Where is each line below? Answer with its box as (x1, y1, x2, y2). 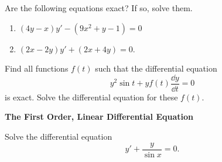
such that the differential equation (95, 62, 217, 75)
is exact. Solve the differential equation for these (5, 90, 178, 103)
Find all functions (5, 62, 69, 75)
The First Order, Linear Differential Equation (5, 110, 193, 123)
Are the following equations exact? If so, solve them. (5, 2, 193, 14)
